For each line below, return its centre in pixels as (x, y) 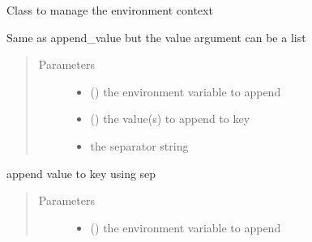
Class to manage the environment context (110, 10)
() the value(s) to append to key (170, 119)
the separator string (139, 145)
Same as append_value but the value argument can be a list (156, 37)
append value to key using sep (81, 173)
